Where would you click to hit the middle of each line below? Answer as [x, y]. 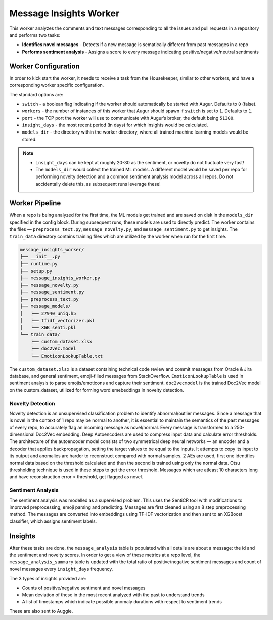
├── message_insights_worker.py [60, 278]
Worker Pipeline [35, 203]
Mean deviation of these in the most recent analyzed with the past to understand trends [113, 595]
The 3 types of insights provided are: [48, 579]
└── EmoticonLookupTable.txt [67, 356]
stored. [30, 139]
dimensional [22, 434]
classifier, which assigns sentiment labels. [53, 521]
